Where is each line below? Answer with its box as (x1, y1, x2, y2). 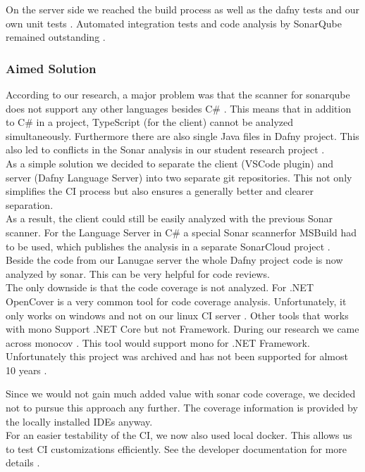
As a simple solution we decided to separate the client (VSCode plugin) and (6, 155, 334, 170)
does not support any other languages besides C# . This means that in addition (6, 101, 352, 115)
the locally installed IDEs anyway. (6, 414, 153, 428)
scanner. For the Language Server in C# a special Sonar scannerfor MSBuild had (6, 224, 357, 239)
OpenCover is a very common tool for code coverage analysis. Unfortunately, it (6, 293, 347, 308)
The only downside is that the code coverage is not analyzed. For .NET (6, 280, 314, 295)
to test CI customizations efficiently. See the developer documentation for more (6, 441, 347, 456)
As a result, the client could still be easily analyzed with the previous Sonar (6, 211, 333, 226)
